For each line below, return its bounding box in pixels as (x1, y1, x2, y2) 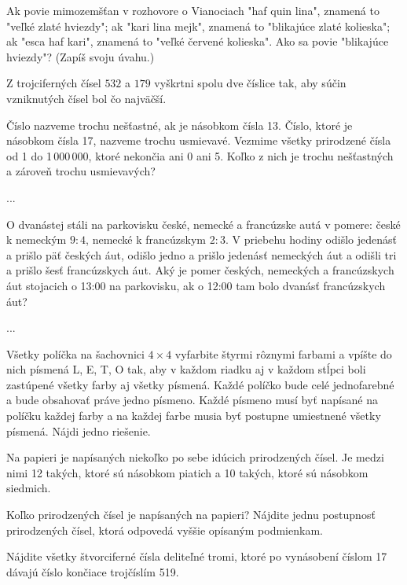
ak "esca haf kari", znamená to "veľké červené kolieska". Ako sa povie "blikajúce (6, 33, 389, 50)
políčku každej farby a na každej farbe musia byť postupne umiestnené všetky (6, 407, 381, 424)
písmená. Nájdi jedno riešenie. (6, 422, 151, 439)
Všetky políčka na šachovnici (6, 345, 145, 362)
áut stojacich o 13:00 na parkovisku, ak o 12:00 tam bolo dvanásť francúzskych (6, 277, 386, 293)
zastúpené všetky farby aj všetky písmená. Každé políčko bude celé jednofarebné (6, 376, 394, 392)
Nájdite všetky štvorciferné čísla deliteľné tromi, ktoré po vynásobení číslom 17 (6, 548, 387, 565)
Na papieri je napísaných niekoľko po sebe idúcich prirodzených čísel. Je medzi (6, 449, 384, 465)
